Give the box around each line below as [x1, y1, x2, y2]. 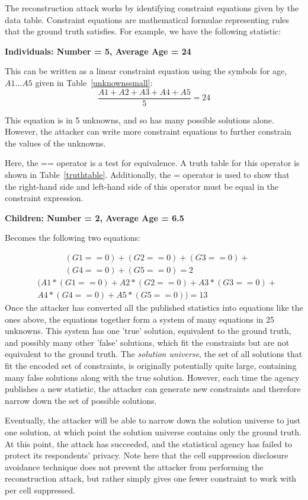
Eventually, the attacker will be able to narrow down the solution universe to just [5, 414, 301, 426]
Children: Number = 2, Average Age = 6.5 [5, 211, 184, 224]
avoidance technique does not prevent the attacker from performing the [5, 460, 264, 473]
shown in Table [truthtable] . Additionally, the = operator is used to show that [5, 168, 290, 180]
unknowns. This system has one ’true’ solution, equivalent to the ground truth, [5, 324, 291, 337]
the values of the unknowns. [5, 136, 106, 149]
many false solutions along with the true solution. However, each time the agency [5, 371, 300, 383]
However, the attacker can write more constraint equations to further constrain [5, 125, 291, 138]
